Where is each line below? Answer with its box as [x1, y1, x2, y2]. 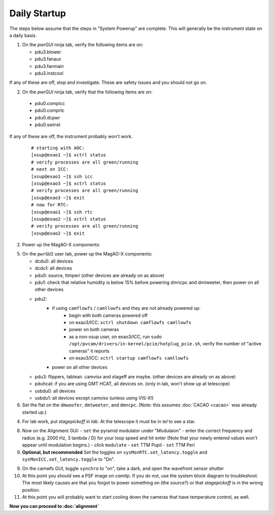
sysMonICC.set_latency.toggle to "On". [22, 456, 115, 462]
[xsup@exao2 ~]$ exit [31, 230, 85, 236]
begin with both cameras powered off [69, 312, 148, 318]
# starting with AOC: [31, 145, 85, 151]
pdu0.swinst [35, 122, 61, 128]
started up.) [22, 409, 47, 415]
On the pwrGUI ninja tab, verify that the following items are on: [22, 89, 153, 95]
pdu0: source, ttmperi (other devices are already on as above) [35, 272, 165, 278]
